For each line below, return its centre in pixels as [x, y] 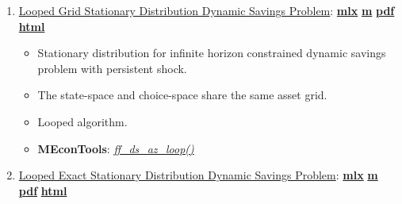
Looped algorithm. [82, 121]
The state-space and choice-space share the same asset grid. [182, 95]
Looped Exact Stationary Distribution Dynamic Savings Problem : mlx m [198, 175]
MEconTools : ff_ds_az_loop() [116, 148]
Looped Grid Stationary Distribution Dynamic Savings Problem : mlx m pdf [207, 10]
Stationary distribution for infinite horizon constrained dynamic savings [212, 53]
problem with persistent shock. [112, 68]
